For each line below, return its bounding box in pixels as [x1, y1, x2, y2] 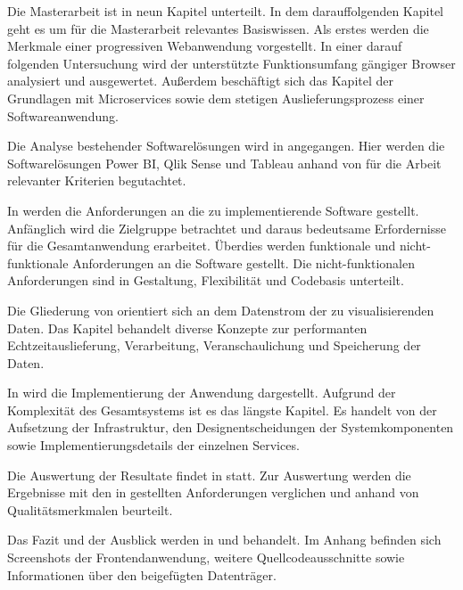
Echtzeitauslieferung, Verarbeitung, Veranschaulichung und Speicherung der [7, 336, 421, 355]
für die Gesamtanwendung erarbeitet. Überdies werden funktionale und [7, 236, 396, 255]
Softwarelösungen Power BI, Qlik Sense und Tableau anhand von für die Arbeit [7, 153, 442, 172]
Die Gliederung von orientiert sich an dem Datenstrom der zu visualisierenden [7, 300, 434, 319]
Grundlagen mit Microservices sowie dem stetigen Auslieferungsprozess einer [7, 88, 425, 107]
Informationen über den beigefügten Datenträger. [7, 565, 277, 584]
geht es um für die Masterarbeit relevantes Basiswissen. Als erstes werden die [7, 19, 429, 37]
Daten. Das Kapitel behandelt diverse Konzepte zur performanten [7, 318, 368, 337]
